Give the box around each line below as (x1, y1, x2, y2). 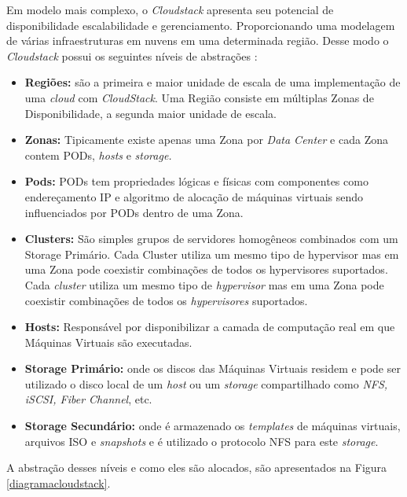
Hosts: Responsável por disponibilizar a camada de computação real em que (24, 318, 395, 335)
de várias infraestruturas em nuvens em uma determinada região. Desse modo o (6, 32, 389, 49)
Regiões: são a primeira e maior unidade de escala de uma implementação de (24, 74, 401, 90)
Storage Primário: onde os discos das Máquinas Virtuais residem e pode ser (24, 360, 401, 377)
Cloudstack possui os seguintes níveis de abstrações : (6, 47, 258, 64)
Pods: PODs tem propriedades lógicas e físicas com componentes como (24, 173, 368, 190)
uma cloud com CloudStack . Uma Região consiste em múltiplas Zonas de (24, 89, 374, 105)
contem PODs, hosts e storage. (24, 146, 172, 163)
